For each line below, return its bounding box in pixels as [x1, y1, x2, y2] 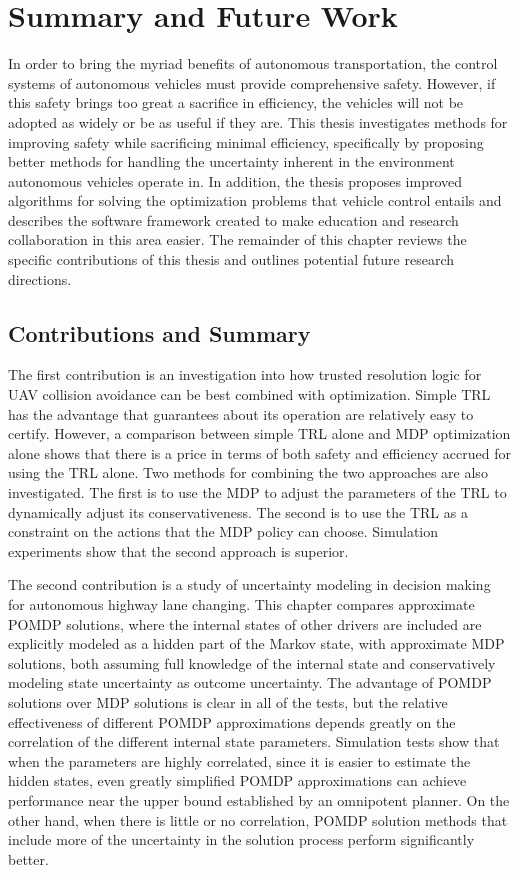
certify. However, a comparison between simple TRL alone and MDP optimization [8, 423, 511, 444]
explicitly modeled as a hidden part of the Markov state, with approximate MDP [8, 633, 505, 654]
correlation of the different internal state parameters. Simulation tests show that [8, 731, 500, 752]
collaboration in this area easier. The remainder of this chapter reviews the [8, 229, 467, 250]
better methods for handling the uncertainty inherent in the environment [8, 151, 455, 172]
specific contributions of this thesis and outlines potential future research [8, 249, 454, 270]
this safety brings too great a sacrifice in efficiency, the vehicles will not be [8, 92, 464, 113]
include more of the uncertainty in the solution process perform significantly [8, 829, 475, 850]
